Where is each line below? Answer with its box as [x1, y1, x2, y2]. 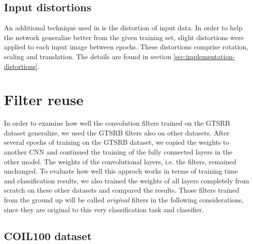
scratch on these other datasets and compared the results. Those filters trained [4, 185, 239, 195]
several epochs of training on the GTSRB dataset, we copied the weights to [4, 137, 230, 147]
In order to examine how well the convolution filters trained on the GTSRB [4, 118, 230, 128]
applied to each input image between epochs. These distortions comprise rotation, [4, 42, 249, 52]
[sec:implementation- [173, 51, 235, 61]
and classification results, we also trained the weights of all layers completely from [4, 175, 249, 185]
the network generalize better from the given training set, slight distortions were [4, 32, 244, 42]
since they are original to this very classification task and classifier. [4, 204, 204, 214]
